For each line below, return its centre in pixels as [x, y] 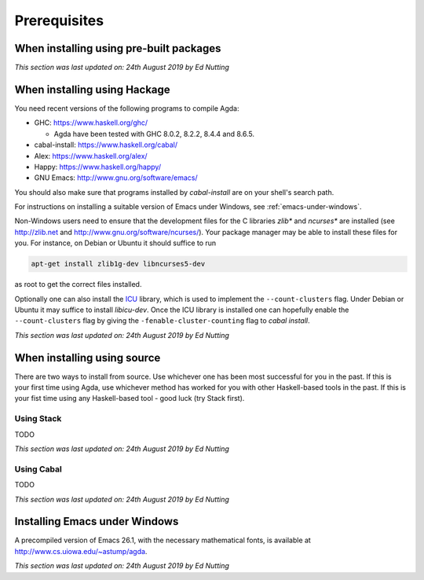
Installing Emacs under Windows [97, 521]
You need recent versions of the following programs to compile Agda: [127, 108]
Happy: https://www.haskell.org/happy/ [97, 167]
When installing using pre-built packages [118, 48]
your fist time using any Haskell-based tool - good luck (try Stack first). [130, 398]
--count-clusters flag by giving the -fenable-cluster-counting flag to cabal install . [162, 321]
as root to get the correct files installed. [78, 284]
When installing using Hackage [92, 89]
